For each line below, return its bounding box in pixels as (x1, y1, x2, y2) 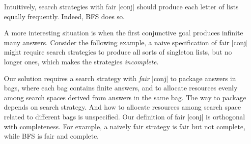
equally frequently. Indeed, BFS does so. (4, 11, 125, 21)
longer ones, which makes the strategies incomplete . (4, 56, 159, 66)
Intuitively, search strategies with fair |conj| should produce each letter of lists (4, 1, 239, 11)
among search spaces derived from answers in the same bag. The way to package (4, 92, 246, 102)
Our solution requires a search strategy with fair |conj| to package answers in (4, 73, 236, 83)
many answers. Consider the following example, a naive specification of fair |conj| (4, 37, 248, 47)
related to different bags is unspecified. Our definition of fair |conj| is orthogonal (4, 111, 245, 121)
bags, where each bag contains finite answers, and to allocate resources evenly (4, 83, 238, 93)
